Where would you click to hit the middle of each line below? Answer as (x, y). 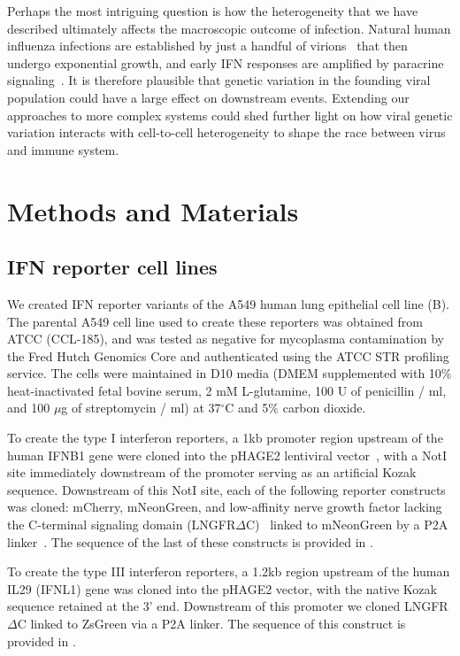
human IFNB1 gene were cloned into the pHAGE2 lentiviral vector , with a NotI (227, 455)
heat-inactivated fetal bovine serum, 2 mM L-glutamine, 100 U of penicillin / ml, (227, 390)
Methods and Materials (153, 210)
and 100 (29, 408)
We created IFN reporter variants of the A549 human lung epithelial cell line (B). (228, 303)
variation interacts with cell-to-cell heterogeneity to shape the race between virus (226, 132)
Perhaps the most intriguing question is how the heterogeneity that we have (213, 11)
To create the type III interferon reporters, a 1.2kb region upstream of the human (229, 571)
